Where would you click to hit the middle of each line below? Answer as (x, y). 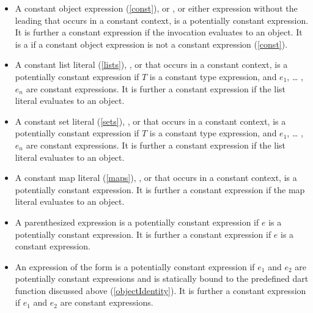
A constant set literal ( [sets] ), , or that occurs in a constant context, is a (150, 121)
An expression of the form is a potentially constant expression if (135, 266)
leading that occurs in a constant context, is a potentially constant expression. (162, 20)
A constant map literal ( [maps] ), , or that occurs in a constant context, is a (156, 178)
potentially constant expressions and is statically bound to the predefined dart (162, 278)
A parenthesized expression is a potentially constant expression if (137, 222)
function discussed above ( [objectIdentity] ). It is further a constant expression (160, 290)
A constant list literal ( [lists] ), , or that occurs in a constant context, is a (151, 64)
